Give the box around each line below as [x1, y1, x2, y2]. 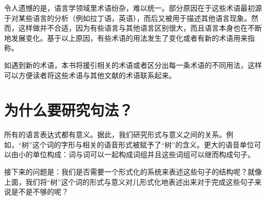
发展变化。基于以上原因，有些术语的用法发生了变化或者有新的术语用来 [11, 32, 248, 43]
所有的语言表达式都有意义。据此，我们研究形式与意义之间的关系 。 [4, 129, 226, 140]
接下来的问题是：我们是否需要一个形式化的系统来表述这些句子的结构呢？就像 [4, 166, 262, 177]
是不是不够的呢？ [11, 186, 69, 197]
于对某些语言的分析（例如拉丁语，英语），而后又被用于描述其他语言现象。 [4, 12, 251, 23]
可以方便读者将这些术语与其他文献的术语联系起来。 [4, 69, 176, 80]
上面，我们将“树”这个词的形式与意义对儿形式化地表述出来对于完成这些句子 [4, 176, 255, 187]
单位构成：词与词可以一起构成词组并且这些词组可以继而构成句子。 [32, 149, 255, 160]
